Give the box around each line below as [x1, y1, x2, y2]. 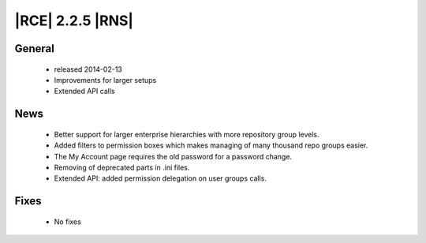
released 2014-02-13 [54, 64, 122, 74]
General [14, 42, 55, 55]
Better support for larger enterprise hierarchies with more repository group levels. [54, 129, 319, 139]
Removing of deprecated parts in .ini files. [54, 163, 190, 172]
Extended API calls [54, 87, 115, 96]
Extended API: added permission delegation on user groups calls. [54, 174, 267, 183]
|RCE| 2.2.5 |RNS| [14, 12, 134, 29]
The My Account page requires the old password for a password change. [54, 151, 292, 161]
